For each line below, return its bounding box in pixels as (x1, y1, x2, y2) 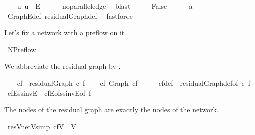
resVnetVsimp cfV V (7, 121, 76, 131)
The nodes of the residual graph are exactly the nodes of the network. (4, 104, 219, 115)
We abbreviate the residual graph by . (4, 61, 121, 71)
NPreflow (7, 44, 36, 54)
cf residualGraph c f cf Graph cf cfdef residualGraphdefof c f (17, 77, 251, 88)
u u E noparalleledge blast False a (17, 1, 193, 11)
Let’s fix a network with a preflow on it (4, 27, 125, 38)
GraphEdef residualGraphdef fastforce (7, 10, 133, 21)
